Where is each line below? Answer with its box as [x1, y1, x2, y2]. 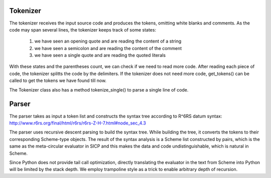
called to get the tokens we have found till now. [9, 77, 107, 83]
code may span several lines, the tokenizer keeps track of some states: [9, 26, 157, 32]
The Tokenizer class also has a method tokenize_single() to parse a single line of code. [9, 86, 189, 92]
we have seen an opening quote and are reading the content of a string [34, 38, 182, 44]
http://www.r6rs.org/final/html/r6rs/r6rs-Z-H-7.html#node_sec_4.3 [9, 120, 147, 126]
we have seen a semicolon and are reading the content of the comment [34, 45, 182, 51]
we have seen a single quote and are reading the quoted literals [34, 52, 166, 58]
